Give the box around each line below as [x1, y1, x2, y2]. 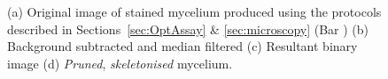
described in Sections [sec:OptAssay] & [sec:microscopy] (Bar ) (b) [7, 19, 369, 38]
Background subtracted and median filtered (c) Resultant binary [7, 37, 358, 55]
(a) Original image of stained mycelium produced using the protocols [7, 3, 382, 20]
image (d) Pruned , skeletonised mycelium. [7, 54, 233, 72]
